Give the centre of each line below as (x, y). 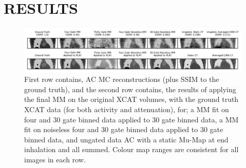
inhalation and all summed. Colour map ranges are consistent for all (131, 149)
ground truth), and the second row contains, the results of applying (130, 89)
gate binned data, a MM (200, 119)
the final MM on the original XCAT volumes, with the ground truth (131, 99)
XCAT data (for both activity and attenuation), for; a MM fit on (127, 109)
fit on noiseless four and (62, 129)
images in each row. (55, 159)
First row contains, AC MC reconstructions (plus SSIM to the (122, 79)
